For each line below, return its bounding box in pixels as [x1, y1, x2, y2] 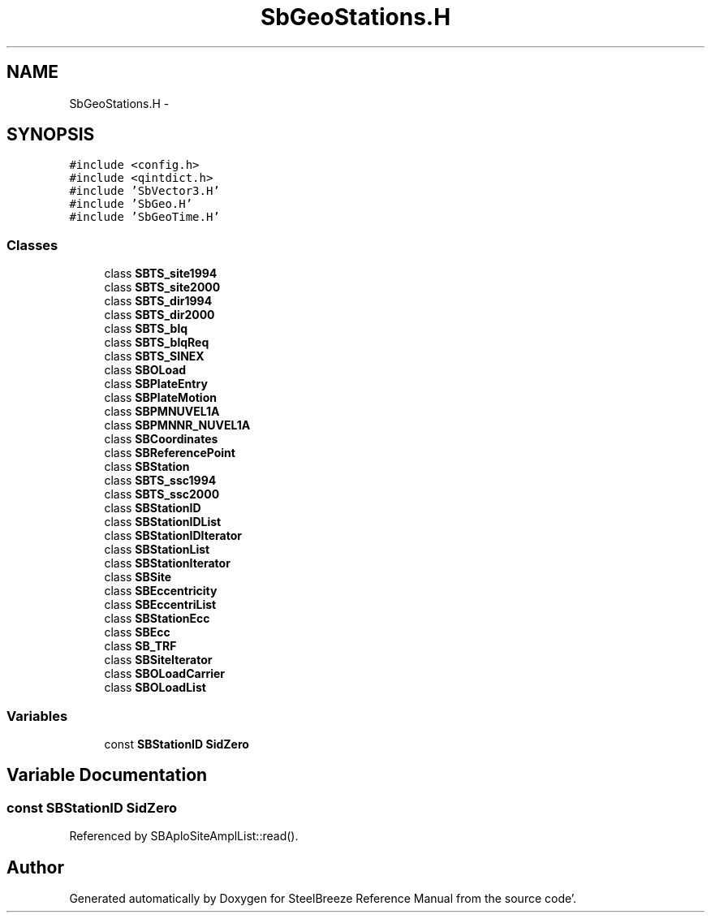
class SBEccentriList [104, 598, 217, 612]
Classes [6, 236, 58, 253]
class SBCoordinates [104, 432, 218, 447]
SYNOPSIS [6, 124, 95, 145]
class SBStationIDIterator [104, 529, 242, 543]
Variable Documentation [6, 765, 208, 786]
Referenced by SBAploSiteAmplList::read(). [69, 829, 299, 843]
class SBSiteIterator [104, 653, 213, 667]
